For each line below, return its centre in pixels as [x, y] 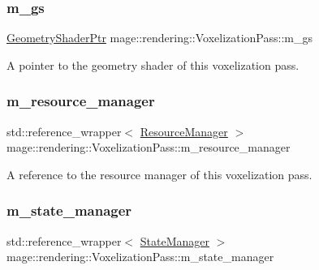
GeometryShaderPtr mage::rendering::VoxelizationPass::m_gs [160, 38]
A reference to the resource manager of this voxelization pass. [159, 174]
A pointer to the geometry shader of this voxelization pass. [153, 64]
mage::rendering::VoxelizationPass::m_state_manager [140, 257]
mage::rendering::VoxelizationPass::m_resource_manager [149, 147]
